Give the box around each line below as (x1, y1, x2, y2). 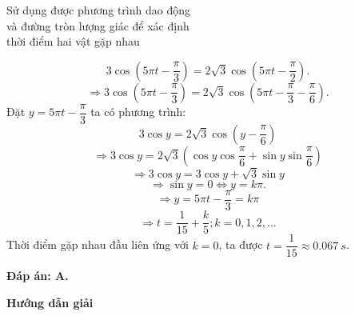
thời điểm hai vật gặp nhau (6, 33, 140, 50)
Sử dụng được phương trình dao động (6, 2, 190, 18)
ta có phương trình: (90, 103, 186, 120)
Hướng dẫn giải (6, 294, 94, 310)
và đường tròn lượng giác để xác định (6, 17, 189, 34)
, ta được (218, 236, 263, 253)
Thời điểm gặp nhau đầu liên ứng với (6, 236, 189, 253)
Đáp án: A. (6, 267, 69, 284)
